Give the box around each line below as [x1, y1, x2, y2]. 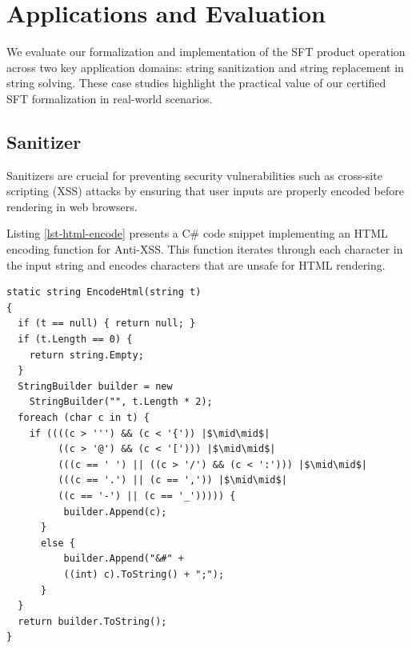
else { [40, 537, 75, 549]
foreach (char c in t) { [18, 412, 150, 424]
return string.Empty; [29, 349, 144, 361]
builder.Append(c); [63, 506, 167, 518]
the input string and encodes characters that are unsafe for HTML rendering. [6, 256, 386, 273]
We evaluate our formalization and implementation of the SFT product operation [6, 43, 406, 60]
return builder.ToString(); [18, 615, 167, 627]
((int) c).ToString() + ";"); [63, 568, 225, 580]
